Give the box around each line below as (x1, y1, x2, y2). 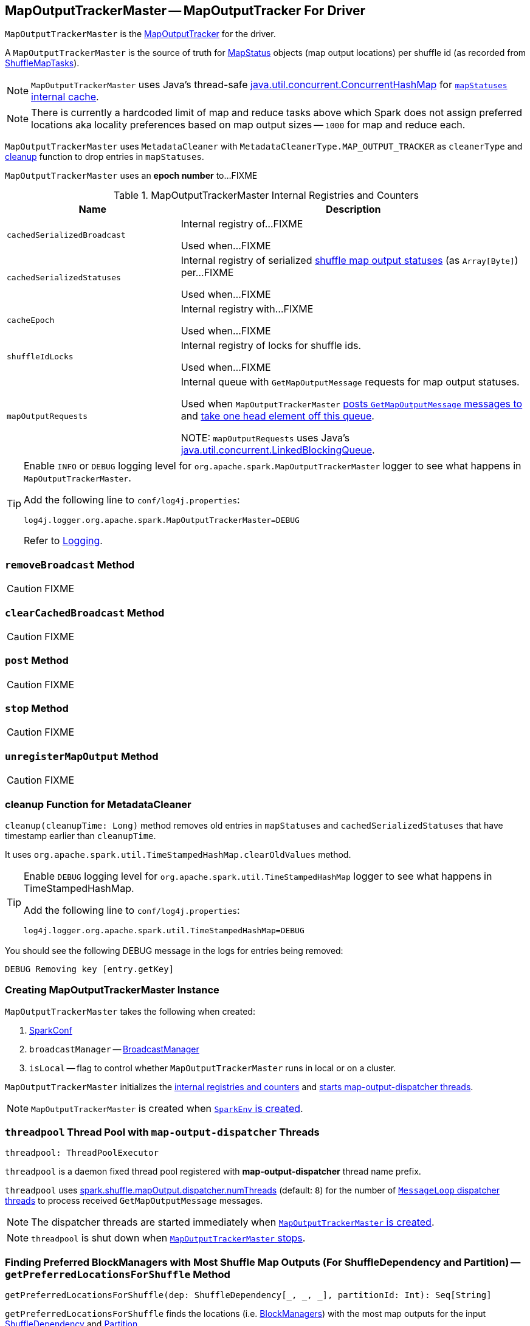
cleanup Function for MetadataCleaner (5, 798, 191, 810)
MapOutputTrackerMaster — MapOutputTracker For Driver (5, 3, 366, 18)
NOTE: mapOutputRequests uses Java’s (181, 432, 350, 444)
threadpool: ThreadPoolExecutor (5, 1148, 159, 1158)
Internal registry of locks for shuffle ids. (181, 339, 362, 352)
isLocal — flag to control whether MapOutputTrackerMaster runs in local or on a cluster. (29, 1062, 396, 1073)
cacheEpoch (7, 315, 55, 325)
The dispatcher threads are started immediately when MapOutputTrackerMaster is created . (31, 1216, 435, 1229)
